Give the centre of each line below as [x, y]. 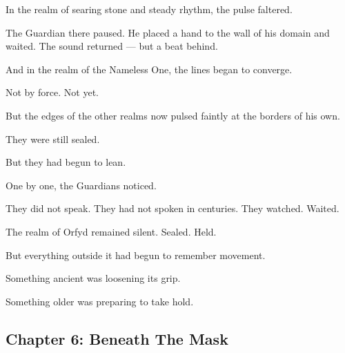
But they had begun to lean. [66, 162]
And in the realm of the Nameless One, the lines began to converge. [149, 69]
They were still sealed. [53, 139]
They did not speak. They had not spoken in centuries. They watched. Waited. [172, 208]
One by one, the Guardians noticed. [81, 185]
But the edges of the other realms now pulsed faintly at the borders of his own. [173, 115]
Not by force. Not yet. [52, 92]
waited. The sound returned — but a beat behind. [112, 46]
